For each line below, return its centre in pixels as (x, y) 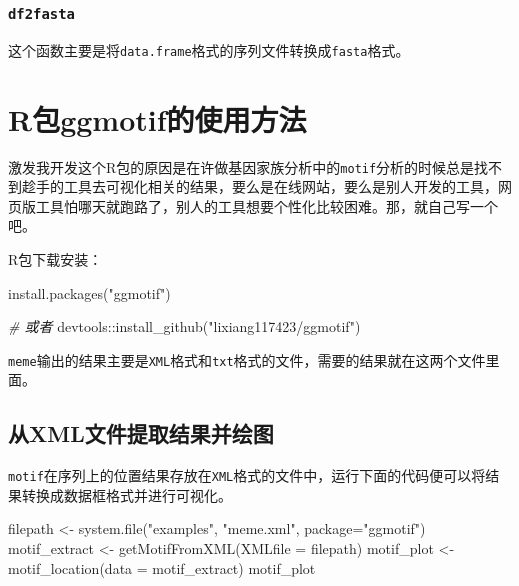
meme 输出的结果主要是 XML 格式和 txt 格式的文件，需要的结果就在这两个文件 (247, 359)
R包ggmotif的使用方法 (157, 118)
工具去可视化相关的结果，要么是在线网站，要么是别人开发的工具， (280, 186)
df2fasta (41, 13)
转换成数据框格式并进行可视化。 (126, 494)
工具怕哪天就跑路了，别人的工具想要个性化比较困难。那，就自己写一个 (266, 205)
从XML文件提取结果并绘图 (141, 433)
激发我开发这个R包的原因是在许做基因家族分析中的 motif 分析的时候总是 (241, 166)
